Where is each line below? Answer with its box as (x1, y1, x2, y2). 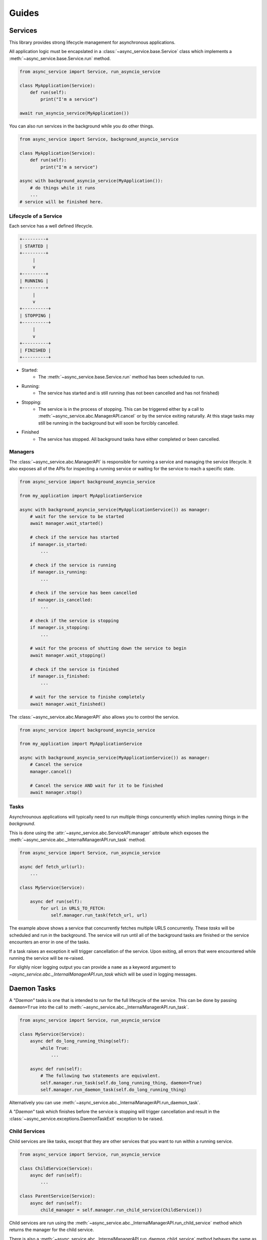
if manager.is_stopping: (30, 625, 90, 630)
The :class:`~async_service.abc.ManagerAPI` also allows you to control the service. (9, 714, 179, 720)
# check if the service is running (30, 562, 116, 568)
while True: (40, 1045, 69, 1051)
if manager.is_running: (30, 569, 88, 575)
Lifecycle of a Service (9, 213, 62, 220)
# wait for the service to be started (30, 513, 124, 519)
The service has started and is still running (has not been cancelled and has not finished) (38, 390, 220, 396)
